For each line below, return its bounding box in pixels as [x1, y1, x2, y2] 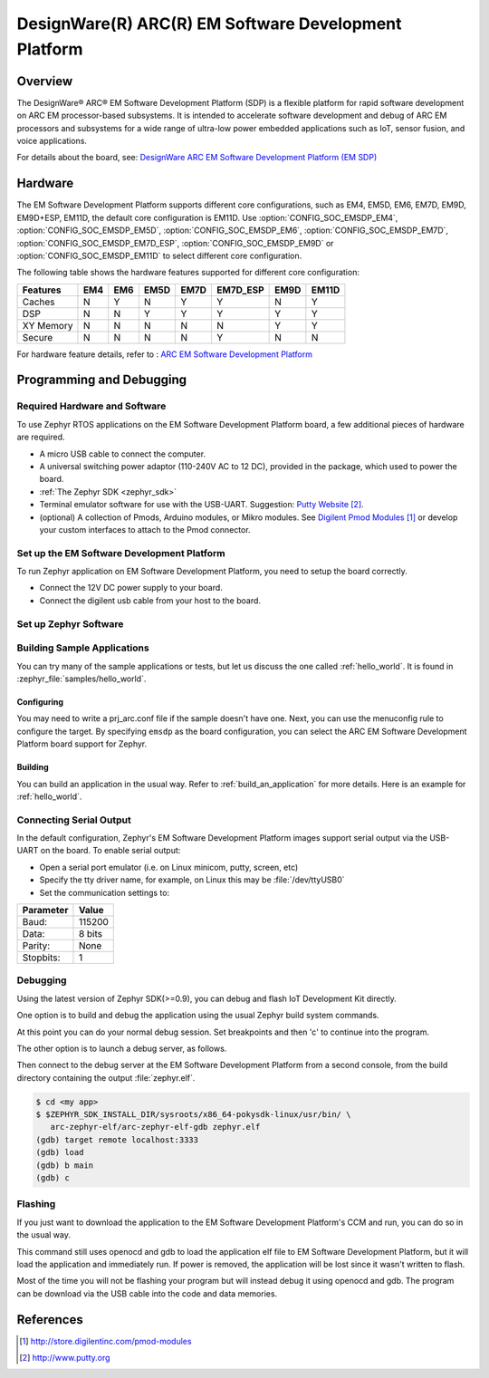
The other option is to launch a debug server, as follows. [16, 1043, 227, 1054]
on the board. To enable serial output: [40, 845, 181, 856]
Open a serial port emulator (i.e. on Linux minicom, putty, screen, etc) [39, 862, 299, 872]
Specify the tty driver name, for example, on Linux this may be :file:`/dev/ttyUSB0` [39, 874, 345, 885]
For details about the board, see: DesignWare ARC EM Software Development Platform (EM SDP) [16, 152, 378, 163]
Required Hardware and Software [16, 400, 167, 412]
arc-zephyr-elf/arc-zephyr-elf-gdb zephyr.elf [50, 1122, 261, 1132]
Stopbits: [22, 951, 61, 964]
